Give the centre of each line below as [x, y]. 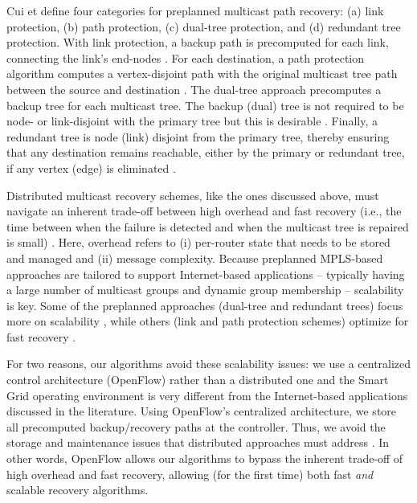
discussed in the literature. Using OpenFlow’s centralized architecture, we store [202, 411]
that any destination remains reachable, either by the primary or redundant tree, [206, 152]
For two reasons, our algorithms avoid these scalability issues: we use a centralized [209, 364]
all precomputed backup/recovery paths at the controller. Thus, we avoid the [196, 426]
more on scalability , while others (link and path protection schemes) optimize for [208, 321]
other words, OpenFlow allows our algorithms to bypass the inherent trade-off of [205, 458]
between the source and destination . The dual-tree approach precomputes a [194, 89]
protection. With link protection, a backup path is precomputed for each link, [198, 42]
